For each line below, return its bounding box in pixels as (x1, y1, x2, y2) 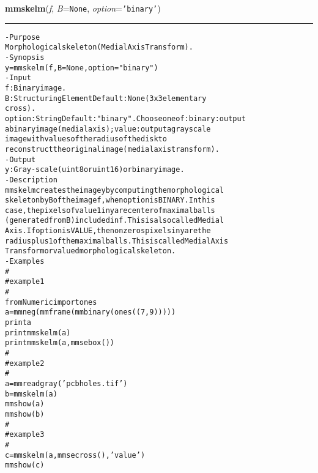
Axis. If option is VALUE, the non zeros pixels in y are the (5, 226, 211, 236)
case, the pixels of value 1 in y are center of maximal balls (5, 206, 215, 215)
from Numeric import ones (5, 297, 97, 307)
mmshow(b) (5, 409, 45, 419)
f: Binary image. (5, 83, 67, 92)
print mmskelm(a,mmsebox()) (5, 338, 114, 348)
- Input (5, 73, 31, 83)
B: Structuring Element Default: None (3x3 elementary (5, 94, 207, 103)
